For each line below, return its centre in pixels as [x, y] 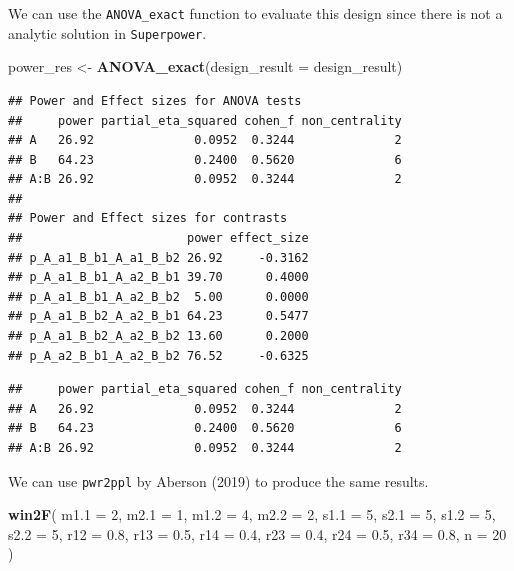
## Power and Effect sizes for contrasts [148, 218]
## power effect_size [158, 238]
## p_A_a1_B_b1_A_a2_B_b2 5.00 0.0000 [158, 296]
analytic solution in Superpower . [107, 32]
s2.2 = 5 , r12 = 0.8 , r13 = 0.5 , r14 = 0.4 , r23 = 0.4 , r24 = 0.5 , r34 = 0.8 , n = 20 [257, 533]
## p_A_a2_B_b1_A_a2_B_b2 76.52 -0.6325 [158, 355]
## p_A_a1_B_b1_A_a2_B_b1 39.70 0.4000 [158, 277]
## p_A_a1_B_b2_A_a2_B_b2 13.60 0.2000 [158, 336]
